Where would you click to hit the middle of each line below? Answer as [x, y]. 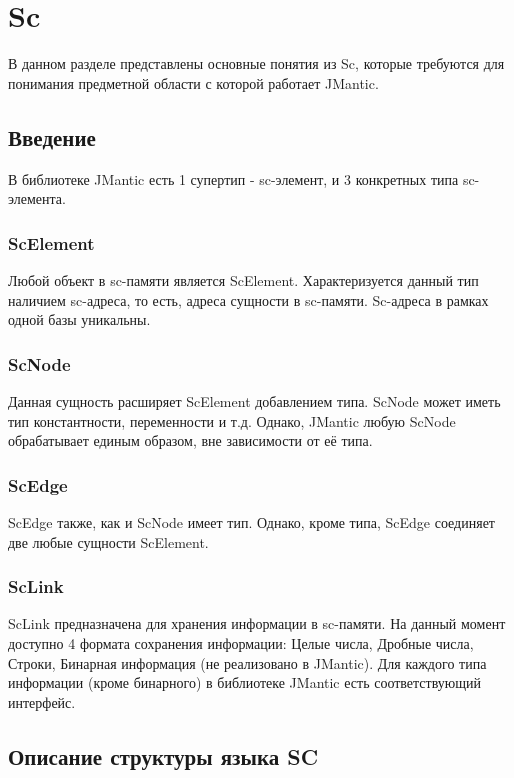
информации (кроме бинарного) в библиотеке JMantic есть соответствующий [245, 682]
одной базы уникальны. [79, 319]
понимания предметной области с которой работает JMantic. [193, 82]
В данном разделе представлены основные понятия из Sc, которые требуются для [256, 63]
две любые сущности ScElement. [108, 541]
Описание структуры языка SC [163, 755]
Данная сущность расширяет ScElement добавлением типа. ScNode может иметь [254, 400]
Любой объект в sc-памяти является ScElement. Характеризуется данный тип [243, 279]
